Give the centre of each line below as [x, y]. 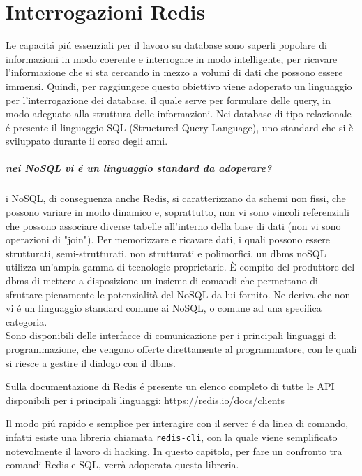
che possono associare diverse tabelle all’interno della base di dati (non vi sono [173, 225]
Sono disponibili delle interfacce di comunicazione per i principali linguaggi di [171, 335]
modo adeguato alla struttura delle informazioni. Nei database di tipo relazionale [179, 114]
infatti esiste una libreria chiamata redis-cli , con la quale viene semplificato [172, 437]
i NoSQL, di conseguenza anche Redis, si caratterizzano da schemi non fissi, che [176, 198]
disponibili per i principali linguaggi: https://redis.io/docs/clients [145, 399]
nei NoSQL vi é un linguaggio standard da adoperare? [139, 168]
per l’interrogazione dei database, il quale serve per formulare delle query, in [168, 100]
